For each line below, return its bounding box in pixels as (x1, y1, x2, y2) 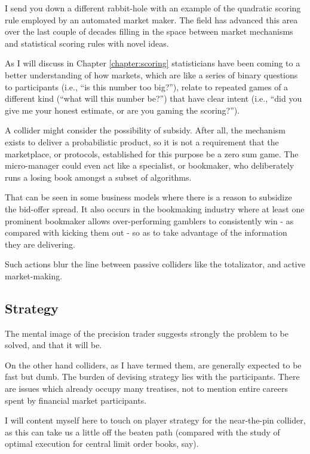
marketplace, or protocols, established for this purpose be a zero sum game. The (5, 147, 299, 160)
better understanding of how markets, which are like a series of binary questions (5, 68, 298, 81)
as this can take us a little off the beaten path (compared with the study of (5, 425, 280, 438)
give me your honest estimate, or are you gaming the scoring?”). (5, 103, 240, 116)
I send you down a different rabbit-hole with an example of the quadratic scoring (5, 2, 301, 14)
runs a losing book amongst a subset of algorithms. (5, 170, 192, 183)
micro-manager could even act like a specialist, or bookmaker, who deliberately (5, 159, 294, 172)
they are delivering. (5, 237, 75, 250)
